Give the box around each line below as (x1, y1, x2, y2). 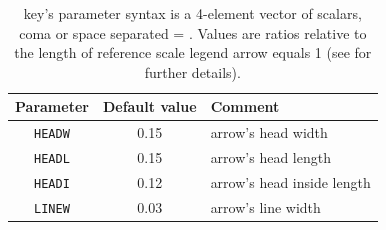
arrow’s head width (210, 122, 328, 143)
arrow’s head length (210, 147, 331, 168)
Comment (210, 96, 280, 117)
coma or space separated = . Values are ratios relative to (19, 22, 367, 43)
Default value (102, 96, 197, 117)
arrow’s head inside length (210, 172, 371, 193)
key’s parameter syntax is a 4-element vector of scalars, (23, 3, 362, 23)
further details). (144, 61, 241, 82)
